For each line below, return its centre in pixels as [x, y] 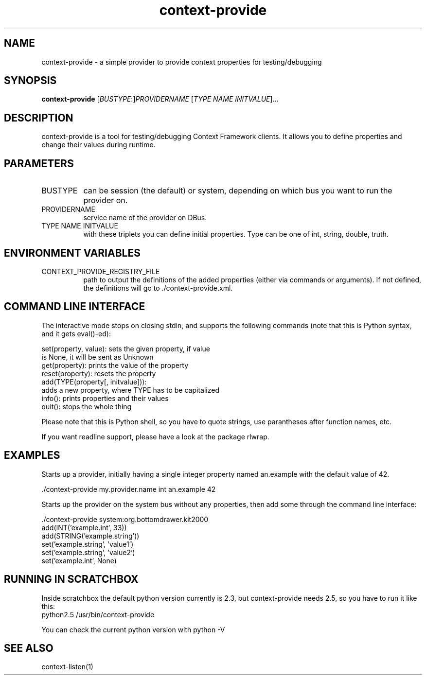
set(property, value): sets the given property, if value [126, 348]
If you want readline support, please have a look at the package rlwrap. [155, 436]
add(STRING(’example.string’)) [90, 536]
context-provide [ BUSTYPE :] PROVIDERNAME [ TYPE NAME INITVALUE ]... [160, 99]
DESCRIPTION [39, 118]
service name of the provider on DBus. [145, 218]
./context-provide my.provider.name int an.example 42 [129, 489]
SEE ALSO [29, 648]
